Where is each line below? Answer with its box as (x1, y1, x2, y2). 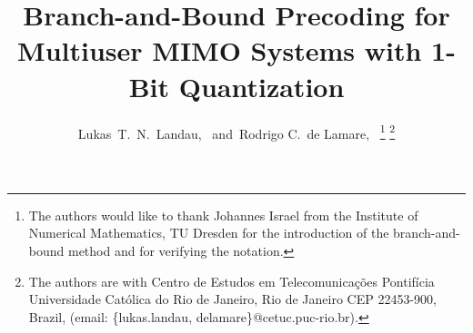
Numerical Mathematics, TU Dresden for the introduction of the (28, 223, 389, 242)
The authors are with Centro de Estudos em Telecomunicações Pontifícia (28, 271, 435, 290)
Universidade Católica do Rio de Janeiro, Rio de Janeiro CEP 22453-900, (28, 289, 437, 309)
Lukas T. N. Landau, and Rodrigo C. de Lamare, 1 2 (77, 121, 396, 142)
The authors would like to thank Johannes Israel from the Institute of (28, 205, 418, 224)
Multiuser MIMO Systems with (17, 32, 422, 69)
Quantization (178, 67, 345, 104)
